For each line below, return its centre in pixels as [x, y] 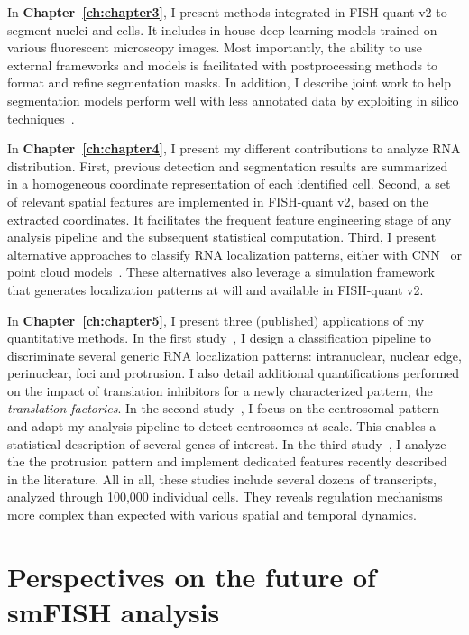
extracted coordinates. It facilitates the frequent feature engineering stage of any [230, 219]
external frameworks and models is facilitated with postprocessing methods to [223, 64]
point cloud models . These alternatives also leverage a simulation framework [221, 272]
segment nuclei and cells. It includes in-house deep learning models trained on [222, 29]
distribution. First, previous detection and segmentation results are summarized [228, 166]
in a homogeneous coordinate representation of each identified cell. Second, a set [229, 184]
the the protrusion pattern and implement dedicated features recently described [227, 461]
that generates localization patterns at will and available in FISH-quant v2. [216, 289]
